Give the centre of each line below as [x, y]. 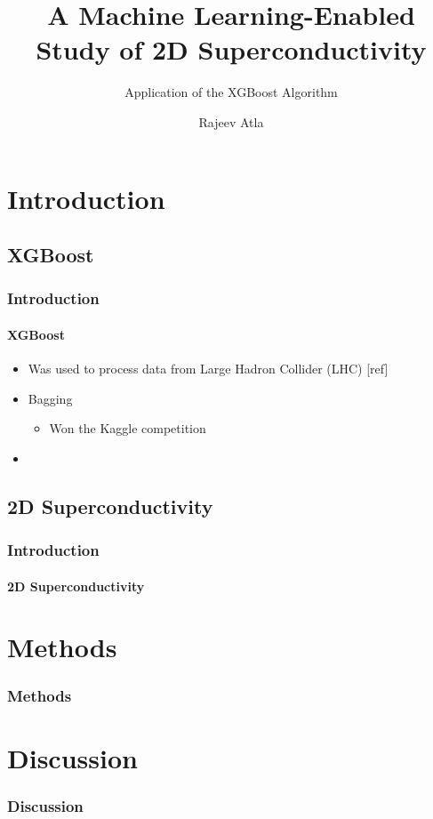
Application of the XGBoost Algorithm [231, 92]
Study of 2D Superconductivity [231, 49]
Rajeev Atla [231, 121]
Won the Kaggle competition [128, 428]
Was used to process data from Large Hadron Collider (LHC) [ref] [208, 369]
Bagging [50, 398]
